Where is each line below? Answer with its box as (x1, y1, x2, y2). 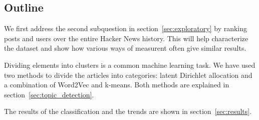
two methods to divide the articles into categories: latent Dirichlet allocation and (4, 69, 252, 80)
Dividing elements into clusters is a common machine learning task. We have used (4, 59, 255, 70)
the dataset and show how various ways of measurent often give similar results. (4, 43, 246, 53)
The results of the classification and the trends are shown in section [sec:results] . (4, 106, 252, 116)
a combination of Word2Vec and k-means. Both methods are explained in (4, 79, 229, 90)
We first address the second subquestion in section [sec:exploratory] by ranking (4, 23, 247, 34)
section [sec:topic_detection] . (4, 89, 94, 99)
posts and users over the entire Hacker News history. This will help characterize (4, 33, 248, 43)
